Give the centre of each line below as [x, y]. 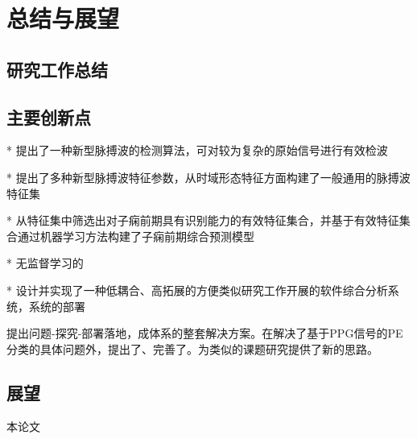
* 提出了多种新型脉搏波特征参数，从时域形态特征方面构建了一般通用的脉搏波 [208, 177]
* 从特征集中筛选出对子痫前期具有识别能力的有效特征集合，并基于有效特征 [203, 220]
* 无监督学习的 [45, 263]
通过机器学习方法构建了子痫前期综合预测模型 [136, 236]
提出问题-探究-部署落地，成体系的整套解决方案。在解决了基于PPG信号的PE [205, 333]
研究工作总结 [57, 69]
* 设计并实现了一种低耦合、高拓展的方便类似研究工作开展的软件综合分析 [197, 290]
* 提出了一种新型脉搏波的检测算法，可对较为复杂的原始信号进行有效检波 [197, 150]
